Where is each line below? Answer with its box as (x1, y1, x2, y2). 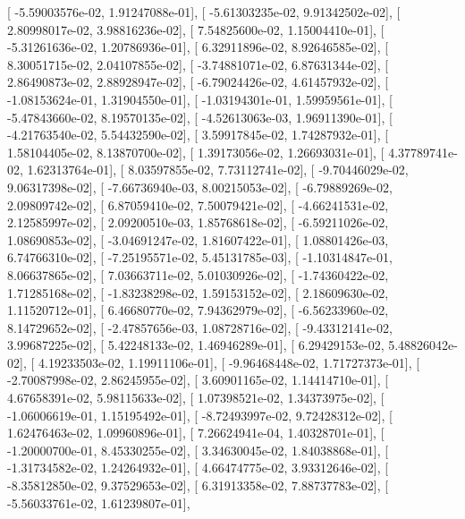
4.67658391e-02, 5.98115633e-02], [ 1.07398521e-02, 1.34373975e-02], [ (7, 388, 385, 407)
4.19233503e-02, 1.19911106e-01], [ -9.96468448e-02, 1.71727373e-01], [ (38, 353, 420, 371)
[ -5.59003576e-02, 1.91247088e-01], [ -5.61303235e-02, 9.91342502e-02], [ (7, 3, 401, 21)
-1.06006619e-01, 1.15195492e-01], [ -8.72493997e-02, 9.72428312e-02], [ (7, 405, 393, 424)
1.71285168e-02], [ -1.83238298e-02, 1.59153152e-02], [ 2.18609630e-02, (7, 283, 389, 302)
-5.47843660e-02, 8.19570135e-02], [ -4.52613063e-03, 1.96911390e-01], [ (7, 107, 393, 126)
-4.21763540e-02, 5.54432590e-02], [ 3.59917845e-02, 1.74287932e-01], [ (7, 125, 389, 144)
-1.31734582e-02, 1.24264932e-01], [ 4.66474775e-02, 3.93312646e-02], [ (7, 458, 389, 477)
